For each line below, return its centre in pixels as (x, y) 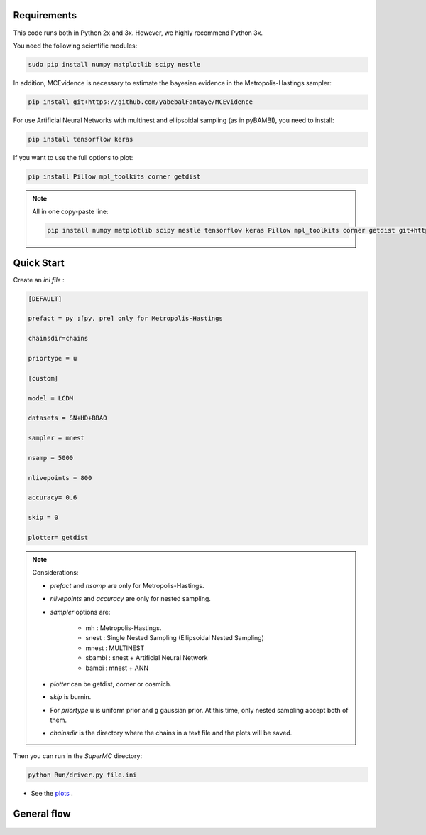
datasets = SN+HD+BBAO (67, 418)
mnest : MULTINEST (115, 648)
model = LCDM (51, 398)
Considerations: (55, 573)
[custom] (43, 378)
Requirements (45, 15)
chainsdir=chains (58, 339)
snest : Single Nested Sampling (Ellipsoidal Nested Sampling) (175, 638)
